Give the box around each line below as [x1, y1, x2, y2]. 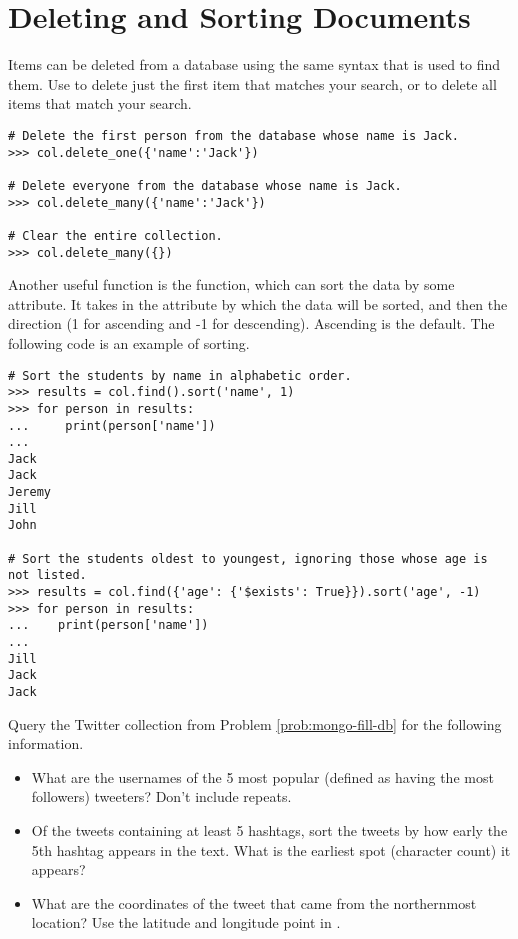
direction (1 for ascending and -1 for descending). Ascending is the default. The [8, 313, 495, 334]
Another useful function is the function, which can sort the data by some [8, 274, 455, 295]
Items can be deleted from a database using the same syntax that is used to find [8, 54, 501, 75]
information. [8, 733, 84, 754]
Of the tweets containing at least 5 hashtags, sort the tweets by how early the [31, 820, 508, 841]
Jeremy [8, 485, 51, 500]
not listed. [8, 568, 87, 583]
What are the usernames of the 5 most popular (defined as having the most [31, 766, 494, 787]
